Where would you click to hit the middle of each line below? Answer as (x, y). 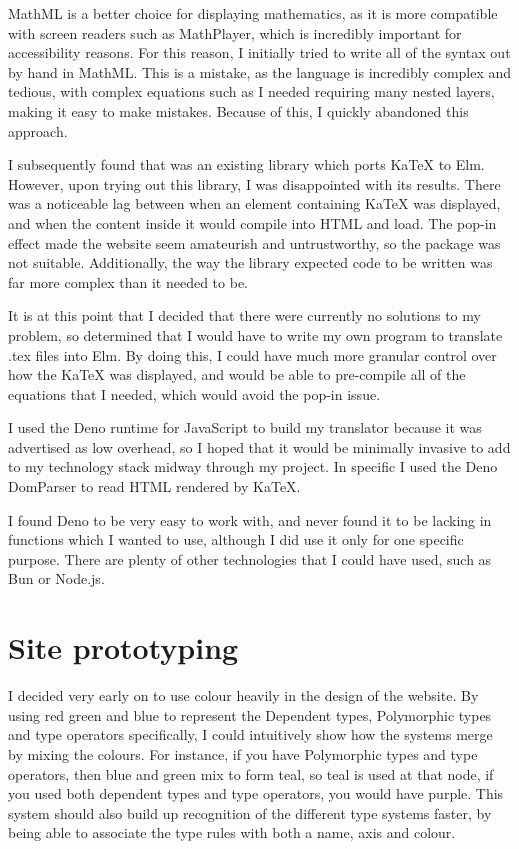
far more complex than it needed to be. (128, 281)
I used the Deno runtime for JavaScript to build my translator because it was (245, 427)
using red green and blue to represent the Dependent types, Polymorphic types (250, 714)
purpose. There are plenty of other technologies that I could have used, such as (250, 558)
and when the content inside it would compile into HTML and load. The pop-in (252, 222)
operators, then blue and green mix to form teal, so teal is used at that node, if (251, 773)
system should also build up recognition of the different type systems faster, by (250, 812)
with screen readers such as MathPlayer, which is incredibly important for (235, 32)
